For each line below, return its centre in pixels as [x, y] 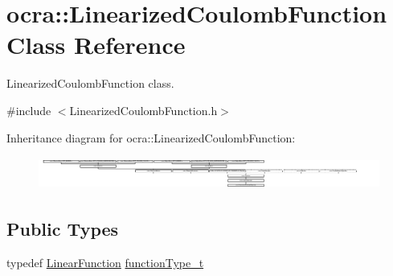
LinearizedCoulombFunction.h [143, 110]
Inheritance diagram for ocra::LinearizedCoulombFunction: [151, 137]
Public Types [63, 228]
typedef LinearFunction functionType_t [105, 262]
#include [29, 110]
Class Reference [96, 45]
